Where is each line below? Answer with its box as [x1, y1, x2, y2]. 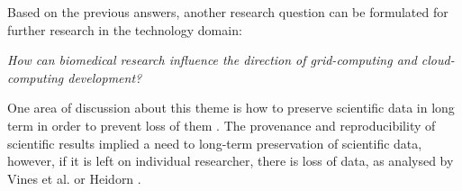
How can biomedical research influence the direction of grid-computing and [7, 50, 417, 69]
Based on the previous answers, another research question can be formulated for [7, 3, 448, 21]
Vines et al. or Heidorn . [7, 168, 141, 187]
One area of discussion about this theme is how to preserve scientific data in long [7, 98, 455, 117]
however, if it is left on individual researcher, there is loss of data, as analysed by [7, 151, 454, 170]
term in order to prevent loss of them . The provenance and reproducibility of [7, 115, 436, 134]
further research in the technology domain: [7, 20, 242, 39]
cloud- [421, 50, 455, 69]
